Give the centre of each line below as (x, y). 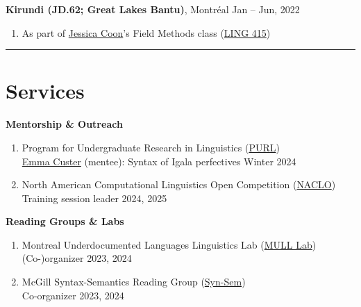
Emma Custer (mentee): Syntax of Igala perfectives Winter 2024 (159, 161)
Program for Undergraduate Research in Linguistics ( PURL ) (151, 147)
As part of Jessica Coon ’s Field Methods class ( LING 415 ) (146, 32)
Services (45, 91)
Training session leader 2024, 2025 (94, 198)
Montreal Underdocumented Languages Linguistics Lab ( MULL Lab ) (169, 244)
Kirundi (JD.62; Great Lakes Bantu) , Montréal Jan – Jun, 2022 (153, 9)
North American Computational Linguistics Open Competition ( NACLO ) (179, 184)
